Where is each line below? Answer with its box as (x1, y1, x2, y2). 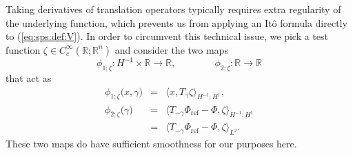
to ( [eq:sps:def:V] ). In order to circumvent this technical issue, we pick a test (6, 29, 328, 43)
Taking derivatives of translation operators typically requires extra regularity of (6, 2, 341, 16)
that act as (6, 71, 52, 85)
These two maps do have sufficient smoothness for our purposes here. (6, 136, 297, 151)
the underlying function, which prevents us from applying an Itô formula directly (6, 15, 347, 30)
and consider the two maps (114, 42, 228, 56)
